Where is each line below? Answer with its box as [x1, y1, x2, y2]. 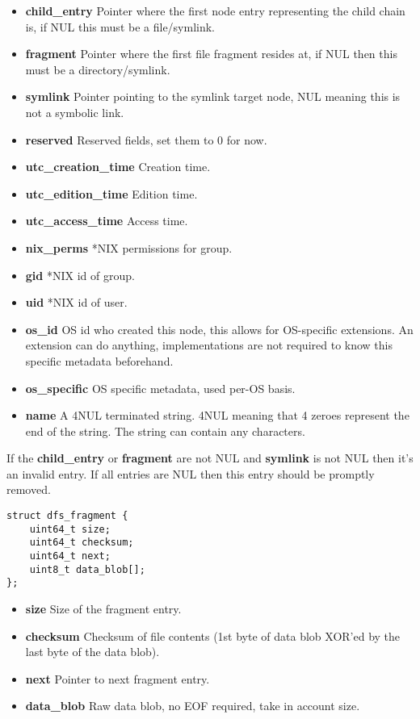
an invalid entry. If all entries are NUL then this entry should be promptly [6, 465, 375, 482]
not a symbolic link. [25, 103, 124, 120]
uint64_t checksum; [29, 537, 134, 549]
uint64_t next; [29, 550, 111, 562]
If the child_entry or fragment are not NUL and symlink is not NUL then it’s [6, 449, 414, 466]
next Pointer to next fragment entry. [25, 670, 210, 687]
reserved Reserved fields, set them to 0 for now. [25, 131, 267, 148]
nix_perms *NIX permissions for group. [25, 239, 233, 256]
